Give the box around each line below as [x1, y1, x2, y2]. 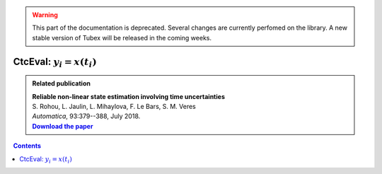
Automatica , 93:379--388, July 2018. [32, 112, 141, 120]
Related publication [32, 79, 91, 88]
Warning [32, 11, 58, 19]
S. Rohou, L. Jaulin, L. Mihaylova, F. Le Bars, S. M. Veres [32, 102, 196, 110]
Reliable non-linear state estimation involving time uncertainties [32, 92, 226, 100]
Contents [13, 141, 42, 150]
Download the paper [32, 122, 93, 130]
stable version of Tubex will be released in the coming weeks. [32, 33, 212, 42]
